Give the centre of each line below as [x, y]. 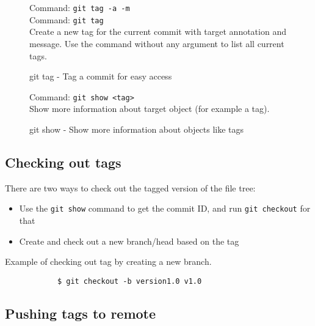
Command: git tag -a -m [80, 7]
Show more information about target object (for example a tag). [150, 109]
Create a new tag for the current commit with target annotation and [158, 31]
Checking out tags [63, 162]
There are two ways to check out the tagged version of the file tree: [130, 187]
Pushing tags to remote [81, 313]
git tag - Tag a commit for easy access [101, 76]
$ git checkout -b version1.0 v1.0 [129, 281]
